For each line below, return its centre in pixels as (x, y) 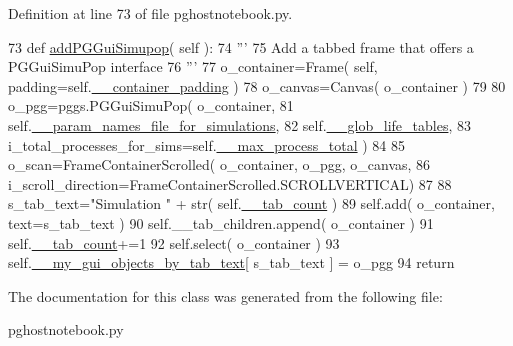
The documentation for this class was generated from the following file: (225, 295)
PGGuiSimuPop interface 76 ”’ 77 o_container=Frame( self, (193, 66)
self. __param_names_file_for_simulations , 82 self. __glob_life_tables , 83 (240, 124)
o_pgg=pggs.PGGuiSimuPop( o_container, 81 (151, 105)
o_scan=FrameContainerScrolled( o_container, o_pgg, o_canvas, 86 (219, 164)
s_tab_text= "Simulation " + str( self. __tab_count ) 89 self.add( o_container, (251, 203)
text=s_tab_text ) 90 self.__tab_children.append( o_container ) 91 (221, 222)
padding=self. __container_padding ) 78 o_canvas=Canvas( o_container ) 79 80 (257, 85)
